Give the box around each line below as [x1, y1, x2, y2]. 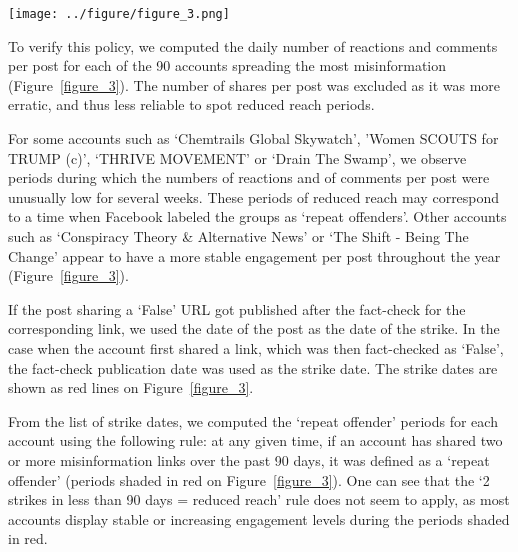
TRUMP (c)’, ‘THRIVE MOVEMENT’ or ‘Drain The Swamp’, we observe [8, 147, 467, 168]
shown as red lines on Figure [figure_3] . [8, 377, 254, 398]
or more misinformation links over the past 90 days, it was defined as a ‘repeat [8, 449, 490, 470]
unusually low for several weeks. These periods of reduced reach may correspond [8, 186, 500, 207]
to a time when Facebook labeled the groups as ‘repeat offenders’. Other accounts [8, 206, 507, 227]
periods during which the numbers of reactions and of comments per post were [8, 167, 490, 188]
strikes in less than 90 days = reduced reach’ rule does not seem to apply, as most [8, 489, 510, 510]
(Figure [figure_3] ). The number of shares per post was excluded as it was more [8, 74, 501, 95]
